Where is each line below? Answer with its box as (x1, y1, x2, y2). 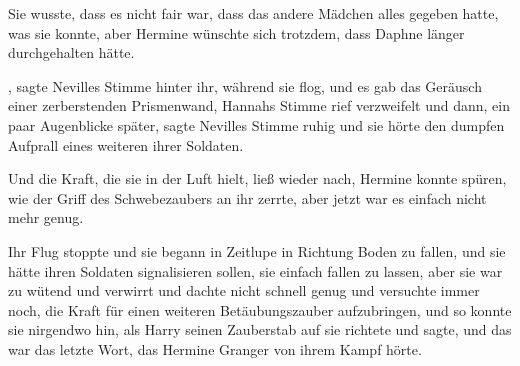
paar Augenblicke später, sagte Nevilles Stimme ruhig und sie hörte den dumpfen (8, 114, 505, 135)
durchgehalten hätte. (8, 42, 135, 63)
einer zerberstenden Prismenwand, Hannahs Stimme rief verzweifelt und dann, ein (8, 95, 510, 116)
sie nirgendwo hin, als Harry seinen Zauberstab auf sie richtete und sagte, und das (8, 319, 512, 340)
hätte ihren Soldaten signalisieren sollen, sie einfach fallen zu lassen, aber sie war (8, 260, 503, 281)
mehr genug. (8, 207, 84, 228)
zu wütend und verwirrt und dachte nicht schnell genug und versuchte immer (8, 280, 480, 301)
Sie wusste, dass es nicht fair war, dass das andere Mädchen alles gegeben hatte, (8, 3, 499, 23)
